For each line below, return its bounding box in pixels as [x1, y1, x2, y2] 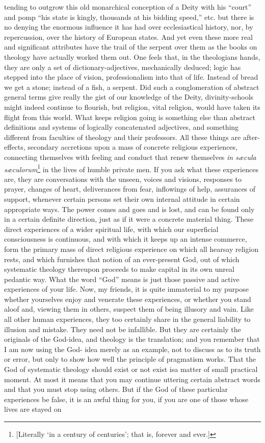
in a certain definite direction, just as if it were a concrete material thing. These [4, 214, 254, 224]
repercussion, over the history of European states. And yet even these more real [4, 31, 253, 42]
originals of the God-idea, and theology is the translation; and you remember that [4, 334, 260, 344]
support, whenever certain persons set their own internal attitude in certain [4, 193, 240, 204]
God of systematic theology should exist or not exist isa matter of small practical [4, 364, 258, 375]
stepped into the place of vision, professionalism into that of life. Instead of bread [4, 72, 258, 82]
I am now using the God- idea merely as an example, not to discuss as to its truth [4, 343, 261, 354]
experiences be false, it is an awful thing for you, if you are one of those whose [4, 393, 249, 404]
